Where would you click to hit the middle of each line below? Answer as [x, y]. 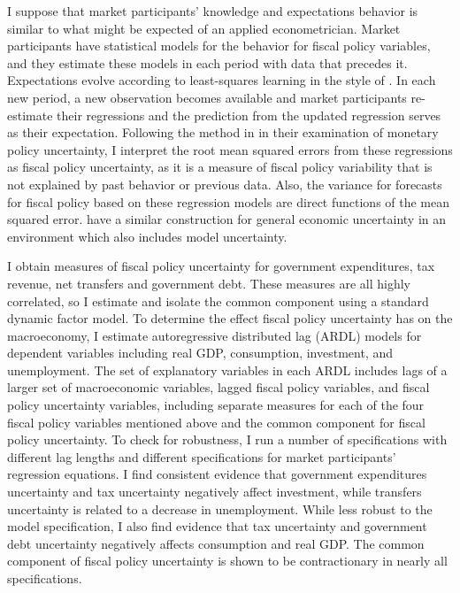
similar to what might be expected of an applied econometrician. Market [204, 28]
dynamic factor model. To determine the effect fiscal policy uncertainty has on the [230, 318]
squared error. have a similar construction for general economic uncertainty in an [227, 219]
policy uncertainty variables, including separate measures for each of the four [216, 405]
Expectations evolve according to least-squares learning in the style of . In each [222, 80]
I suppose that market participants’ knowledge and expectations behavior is [213, 11]
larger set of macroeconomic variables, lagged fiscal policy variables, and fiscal [218, 387]
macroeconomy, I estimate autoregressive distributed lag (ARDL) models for [215, 335]
